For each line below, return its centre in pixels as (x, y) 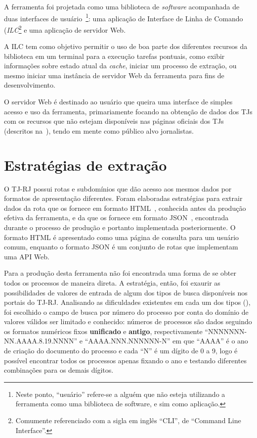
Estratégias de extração (86, 165)
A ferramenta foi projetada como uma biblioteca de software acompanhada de (122, 6)
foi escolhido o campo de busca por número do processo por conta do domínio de (126, 312)
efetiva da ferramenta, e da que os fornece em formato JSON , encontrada (116, 218)
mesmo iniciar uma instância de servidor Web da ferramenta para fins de (114, 75)
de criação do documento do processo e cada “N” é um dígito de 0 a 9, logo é (121, 351)
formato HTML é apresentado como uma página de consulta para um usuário (122, 237)
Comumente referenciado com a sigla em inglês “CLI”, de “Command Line (128, 420)
